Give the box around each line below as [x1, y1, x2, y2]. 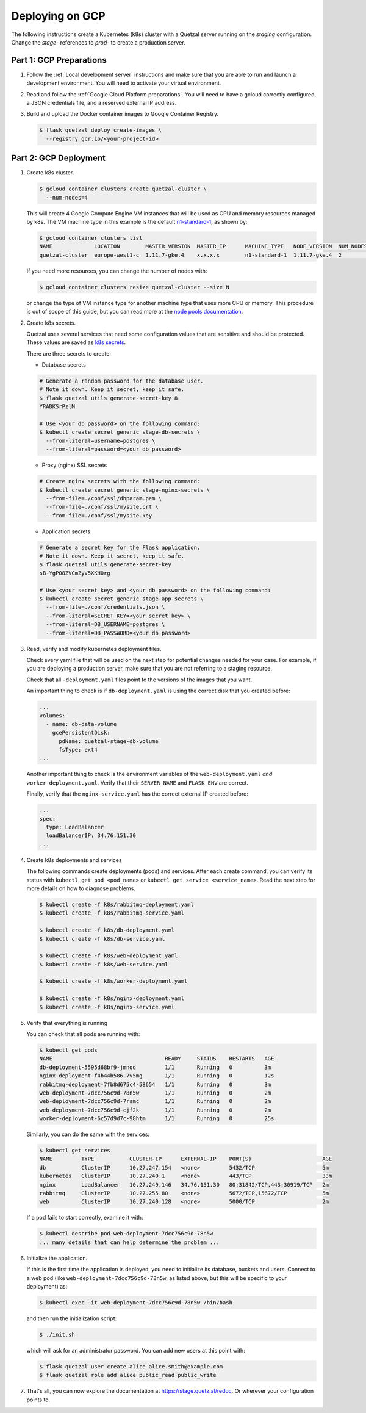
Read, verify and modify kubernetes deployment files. [26, 645, 162, 652]
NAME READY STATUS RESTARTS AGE [39, 1055, 274, 1062]
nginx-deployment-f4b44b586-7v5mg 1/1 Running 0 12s [39, 1073, 274, 1079]
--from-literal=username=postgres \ [46, 437, 156, 444]
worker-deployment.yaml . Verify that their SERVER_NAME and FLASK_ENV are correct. [26, 778, 248, 786]
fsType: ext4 [59, 746, 98, 753]
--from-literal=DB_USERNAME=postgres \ [46, 621, 165, 628]
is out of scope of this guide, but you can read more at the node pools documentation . [26, 308, 243, 315]
